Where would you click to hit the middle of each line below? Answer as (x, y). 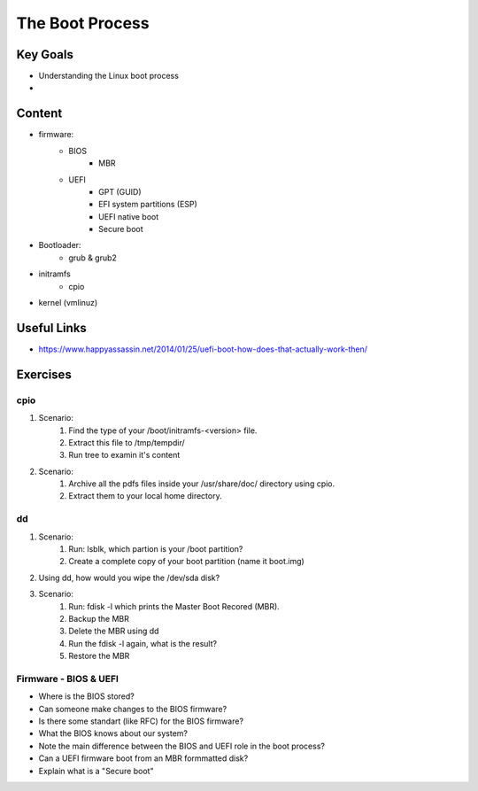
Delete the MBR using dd (114, 631)
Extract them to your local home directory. (145, 496)
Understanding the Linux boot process (108, 76)
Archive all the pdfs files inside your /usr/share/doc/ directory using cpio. (202, 484)
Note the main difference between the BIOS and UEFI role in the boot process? (181, 746)
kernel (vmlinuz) (68, 303)
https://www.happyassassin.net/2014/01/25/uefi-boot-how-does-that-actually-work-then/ (203, 349)
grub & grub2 (93, 258)
